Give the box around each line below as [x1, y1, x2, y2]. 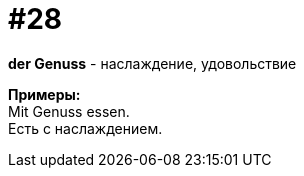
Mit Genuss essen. [8, 102, 130, 120]
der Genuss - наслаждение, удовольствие [8, 54, 297, 72]
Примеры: [8, 85, 81, 103]
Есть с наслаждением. [8, 119, 163, 137]
